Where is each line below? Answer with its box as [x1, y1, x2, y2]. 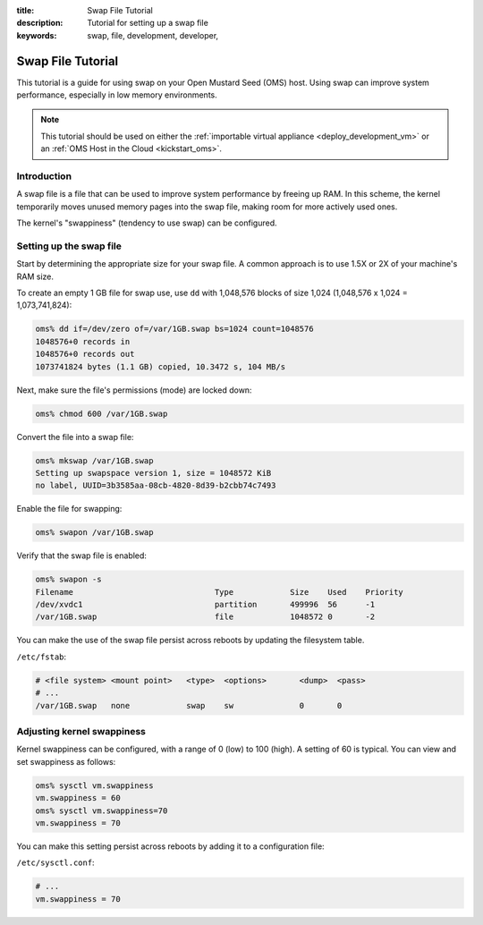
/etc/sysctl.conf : [16, 857, 95, 868]
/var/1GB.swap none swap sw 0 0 [35, 700, 343, 710]
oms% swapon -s [35, 574, 102, 585]
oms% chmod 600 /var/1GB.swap [35, 408, 168, 419]
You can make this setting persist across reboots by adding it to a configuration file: [16, 841, 326, 852]
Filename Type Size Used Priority [35, 587, 404, 597]
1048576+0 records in [35, 336, 131, 346]
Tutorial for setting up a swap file [87, 18, 209, 29]
